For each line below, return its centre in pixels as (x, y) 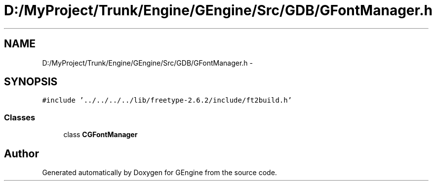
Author (21, 153)
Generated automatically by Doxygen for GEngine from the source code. (159, 173)
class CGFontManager (100, 135)
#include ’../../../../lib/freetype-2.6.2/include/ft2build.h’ (167, 100)
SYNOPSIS (31, 82)
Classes (20, 117)
